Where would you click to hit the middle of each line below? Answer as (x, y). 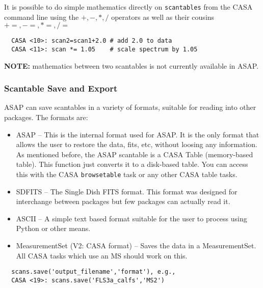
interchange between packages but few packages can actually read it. (123, 201)
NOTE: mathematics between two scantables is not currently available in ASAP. (131, 65)
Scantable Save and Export (61, 88)
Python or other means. (53, 228)
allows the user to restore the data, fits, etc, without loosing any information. (137, 144)
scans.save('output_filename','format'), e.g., (94, 272)
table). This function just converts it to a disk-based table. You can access (132, 164)
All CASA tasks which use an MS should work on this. (102, 255)
